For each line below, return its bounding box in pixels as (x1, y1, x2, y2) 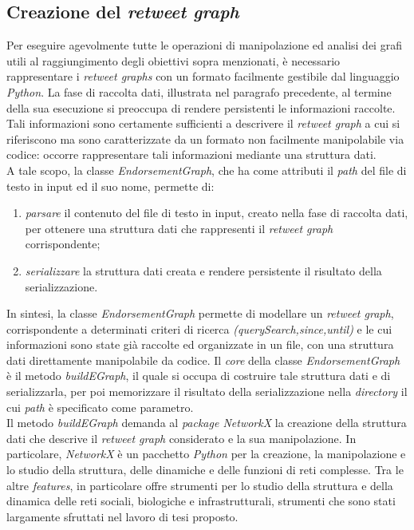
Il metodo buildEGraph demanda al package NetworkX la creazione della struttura (6, 414, 407, 431)
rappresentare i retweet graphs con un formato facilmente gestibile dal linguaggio (6, 68, 400, 85)
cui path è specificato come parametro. (6, 398, 194, 415)
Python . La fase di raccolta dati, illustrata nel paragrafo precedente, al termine (6, 83, 392, 100)
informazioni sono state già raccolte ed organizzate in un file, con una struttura (6, 336, 394, 353)
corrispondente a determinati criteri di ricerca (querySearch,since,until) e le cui (6, 320, 392, 337)
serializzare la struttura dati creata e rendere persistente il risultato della (25, 262, 382, 279)
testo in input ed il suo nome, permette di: (6, 177, 215, 194)
